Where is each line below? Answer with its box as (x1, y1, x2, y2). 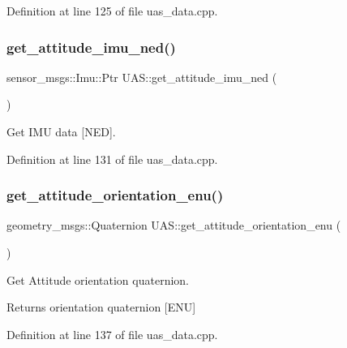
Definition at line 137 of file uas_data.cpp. (6, 325, 218, 342)
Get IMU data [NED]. (6, 123, 116, 140)
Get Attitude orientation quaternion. (6, 271, 189, 288)
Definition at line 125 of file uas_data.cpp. (6, 2, 218, 19)
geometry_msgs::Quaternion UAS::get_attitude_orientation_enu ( (6, 217, 341, 234)
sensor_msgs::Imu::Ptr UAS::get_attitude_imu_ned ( (6, 68, 277, 85)
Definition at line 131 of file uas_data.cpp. (6, 150, 218, 167)
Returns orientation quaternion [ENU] (6, 299, 196, 316)
